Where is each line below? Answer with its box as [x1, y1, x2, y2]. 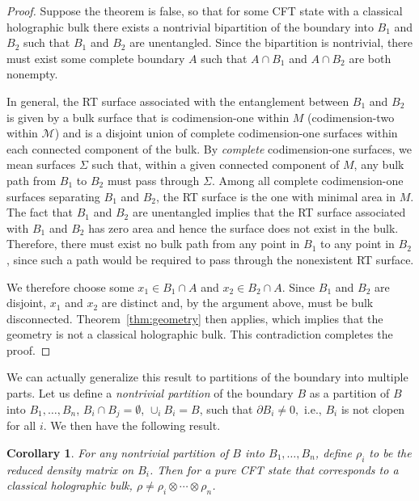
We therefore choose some [6, 278, 134, 295]
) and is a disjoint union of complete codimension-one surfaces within [54, 124, 398, 141]
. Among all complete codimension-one [211, 171, 404, 188]
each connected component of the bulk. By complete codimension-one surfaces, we [6, 140, 413, 157]
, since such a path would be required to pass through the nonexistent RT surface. [6, 250, 414, 267]
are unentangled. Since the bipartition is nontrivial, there [129, 34, 413, 51]
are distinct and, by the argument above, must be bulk [101, 294, 374, 311]
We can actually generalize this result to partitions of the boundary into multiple [6, 368, 408, 385]
